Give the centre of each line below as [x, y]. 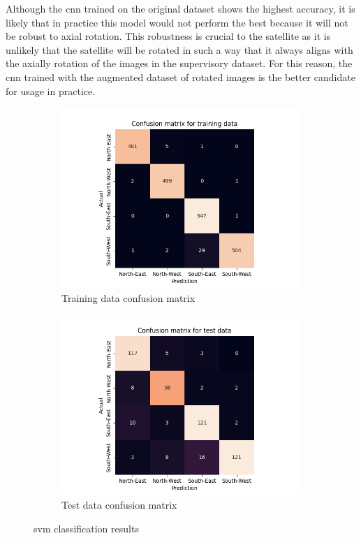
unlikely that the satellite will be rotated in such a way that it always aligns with [179, 49]
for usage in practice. [51, 90]
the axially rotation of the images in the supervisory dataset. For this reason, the [179, 63]
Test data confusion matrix [119, 504]
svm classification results [86, 528]
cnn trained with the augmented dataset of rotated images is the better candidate [180, 77]
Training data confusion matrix [128, 297]
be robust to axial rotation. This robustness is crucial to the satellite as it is [168, 36]
